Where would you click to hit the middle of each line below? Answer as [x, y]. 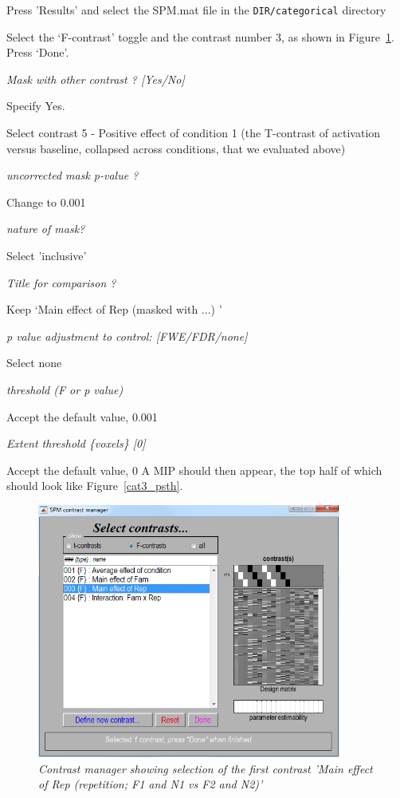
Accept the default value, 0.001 [82, 416]
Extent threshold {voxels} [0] [76, 443]
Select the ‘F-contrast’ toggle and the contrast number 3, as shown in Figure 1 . [200, 36]
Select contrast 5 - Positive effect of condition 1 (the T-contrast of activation [194, 133]
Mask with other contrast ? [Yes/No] [96, 79]
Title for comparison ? [61, 282]
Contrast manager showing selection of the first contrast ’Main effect [206, 768]
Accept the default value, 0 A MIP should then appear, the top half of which [194, 470]
